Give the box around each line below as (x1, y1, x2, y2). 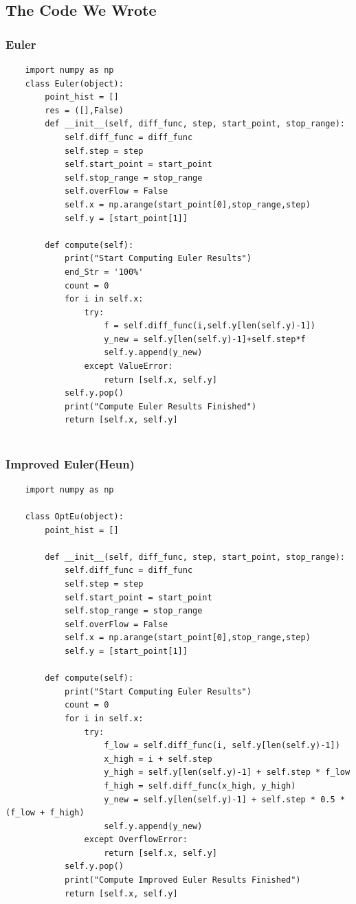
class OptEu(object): (25, 512, 124, 522)
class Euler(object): (25, 78, 124, 89)
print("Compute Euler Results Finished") (64, 401, 257, 411)
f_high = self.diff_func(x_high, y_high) (104, 780, 296, 791)
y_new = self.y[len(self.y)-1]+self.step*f (104, 334, 306, 344)
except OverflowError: (84, 835, 188, 845)
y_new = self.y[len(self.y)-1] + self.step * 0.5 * (104, 794, 345, 804)
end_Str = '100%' (64, 267, 144, 277)
